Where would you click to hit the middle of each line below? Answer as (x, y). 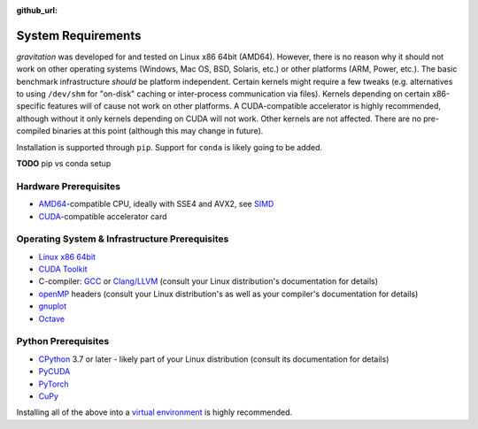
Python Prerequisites (63, 341)
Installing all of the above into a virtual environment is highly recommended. (154, 412)
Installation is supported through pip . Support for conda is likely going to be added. (170, 147)
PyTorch (54, 384)
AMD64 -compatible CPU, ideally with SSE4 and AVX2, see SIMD (156, 204)
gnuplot (53, 306)
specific (31, 106)
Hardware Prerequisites (69, 186)
